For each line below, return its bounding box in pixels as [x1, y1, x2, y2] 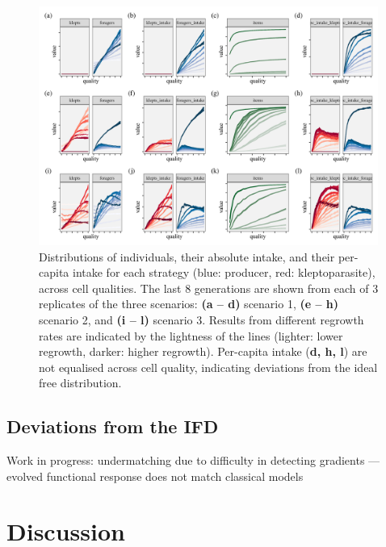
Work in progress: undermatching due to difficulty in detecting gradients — [6, 452, 380, 469]
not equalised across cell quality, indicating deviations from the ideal [39, 358, 378, 375]
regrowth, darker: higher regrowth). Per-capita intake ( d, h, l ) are [39, 343, 367, 360]
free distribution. [39, 374, 122, 391]
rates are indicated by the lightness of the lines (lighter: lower [39, 327, 343, 344]
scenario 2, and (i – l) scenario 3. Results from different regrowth [39, 311, 364, 328]
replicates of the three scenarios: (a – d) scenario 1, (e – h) [39, 295, 339, 312]
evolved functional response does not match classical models [6, 467, 304, 484]
